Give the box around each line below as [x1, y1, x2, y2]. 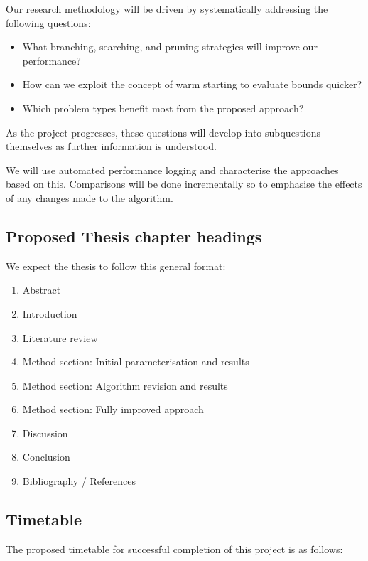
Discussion [22, 425, 68, 440]
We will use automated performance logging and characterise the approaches [6, 162, 339, 177]
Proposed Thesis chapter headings [6, 225, 262, 247]
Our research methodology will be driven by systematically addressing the [6, 1, 328, 16]
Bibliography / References [22, 474, 136, 488]
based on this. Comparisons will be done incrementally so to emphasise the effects [6, 176, 362, 191]
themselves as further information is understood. [6, 139, 217, 154]
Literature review [22, 330, 98, 345]
